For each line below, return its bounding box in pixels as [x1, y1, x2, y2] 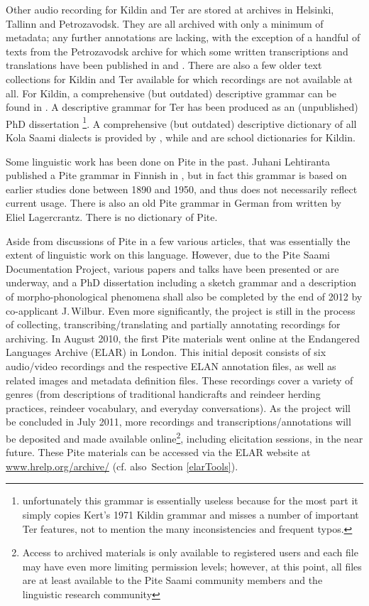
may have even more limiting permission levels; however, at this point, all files [22, 558, 362, 573]
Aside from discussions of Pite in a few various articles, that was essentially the [6, 233, 351, 248]
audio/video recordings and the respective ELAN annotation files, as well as [6, 358, 336, 373]
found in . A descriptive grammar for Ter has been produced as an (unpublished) [6, 99, 358, 114]
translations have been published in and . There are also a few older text [6, 58, 322, 72]
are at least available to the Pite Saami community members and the [22, 573, 323, 588]
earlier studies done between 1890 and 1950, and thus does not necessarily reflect [6, 181, 358, 196]
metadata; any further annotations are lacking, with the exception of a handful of [6, 30, 360, 45]
